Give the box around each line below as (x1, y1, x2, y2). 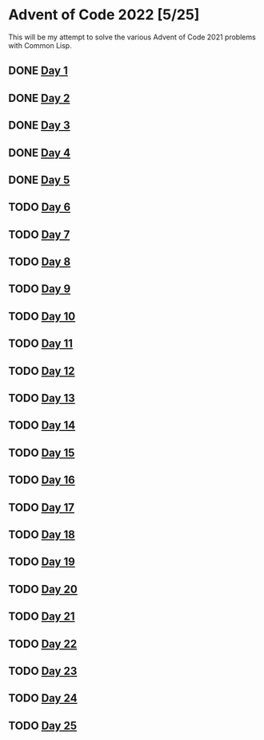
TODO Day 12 (8, 364, 75, 378)
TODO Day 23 (8, 664, 78, 677)
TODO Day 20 (8, 582, 78, 596)
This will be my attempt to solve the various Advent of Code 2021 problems (8, 32, 256, 42)
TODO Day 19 (8, 555, 76, 569)
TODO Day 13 (8, 392, 76, 405)
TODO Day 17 (8, 500, 74, 514)
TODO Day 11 (8, 337, 74, 351)
